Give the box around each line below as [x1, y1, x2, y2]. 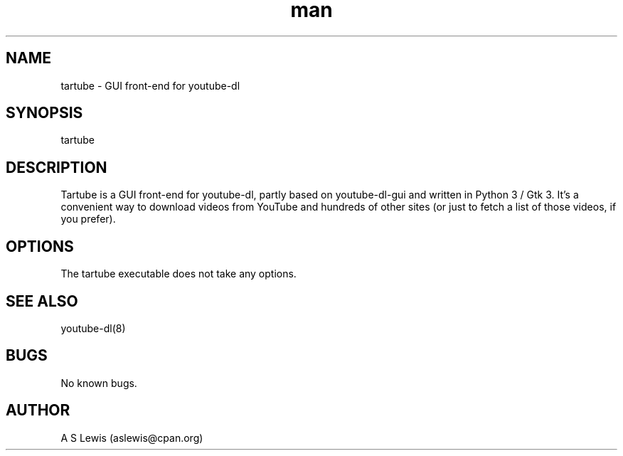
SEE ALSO [6, 292, 78, 310]
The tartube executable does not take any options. [60, 267, 297, 280]
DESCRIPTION [6, 158, 107, 176]
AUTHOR [6, 401, 70, 420]
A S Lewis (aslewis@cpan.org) [60, 431, 203, 444]
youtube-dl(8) [60, 322, 126, 334]
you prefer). [60, 213, 116, 226]
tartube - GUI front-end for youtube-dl [60, 79, 240, 92]
